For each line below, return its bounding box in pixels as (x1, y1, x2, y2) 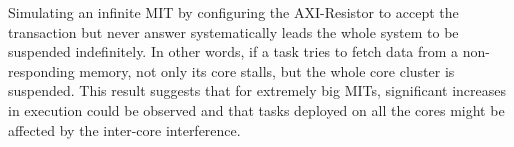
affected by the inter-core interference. (8, 119, 241, 140)
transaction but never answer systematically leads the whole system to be (8, 21, 459, 42)
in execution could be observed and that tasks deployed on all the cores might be (8, 99, 505, 120)
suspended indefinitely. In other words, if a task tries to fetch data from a (8, 41, 459, 62)
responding (8, 60, 75, 81)
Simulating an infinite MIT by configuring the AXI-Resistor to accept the (8, 2, 459, 22)
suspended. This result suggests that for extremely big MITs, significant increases (8, 80, 506, 101)
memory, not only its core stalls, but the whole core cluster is (79, 60, 455, 81)
